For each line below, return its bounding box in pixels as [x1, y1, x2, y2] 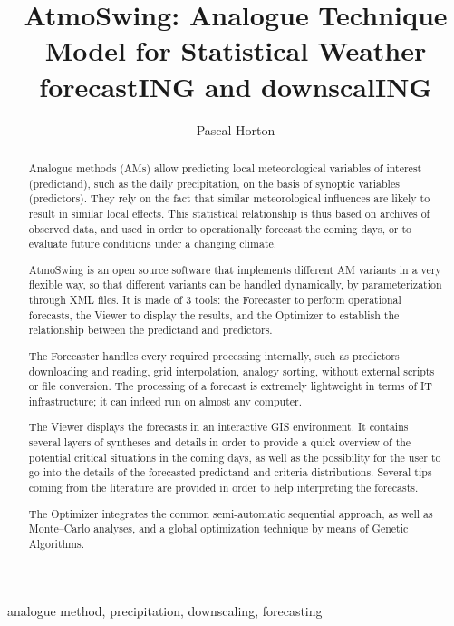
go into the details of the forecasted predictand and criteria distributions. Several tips [28, 465, 432, 480]
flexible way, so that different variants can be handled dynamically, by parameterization [28, 277, 442, 292]
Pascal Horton [196, 120, 275, 139]
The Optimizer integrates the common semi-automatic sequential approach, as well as [28, 505, 433, 521]
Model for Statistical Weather [44, 32, 427, 69]
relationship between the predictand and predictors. [28, 322, 273, 337]
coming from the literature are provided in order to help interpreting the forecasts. [28, 480, 419, 495]
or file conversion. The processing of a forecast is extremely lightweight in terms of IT [28, 378, 432, 394]
